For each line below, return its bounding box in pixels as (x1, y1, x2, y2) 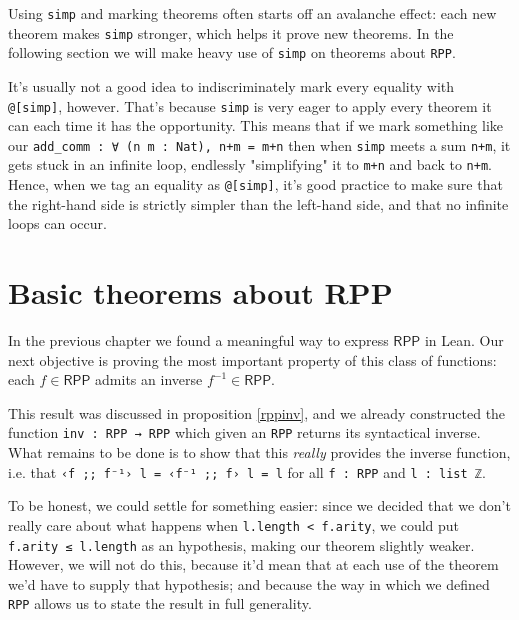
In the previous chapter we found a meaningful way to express (8, 330, 389, 351)
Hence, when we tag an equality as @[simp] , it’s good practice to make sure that (8, 174, 503, 195)
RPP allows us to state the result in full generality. (8, 593, 312, 614)
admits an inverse (95, 369, 203, 390)
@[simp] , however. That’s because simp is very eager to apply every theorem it (8, 95, 492, 116)
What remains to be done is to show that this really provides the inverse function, (8, 442, 511, 463)
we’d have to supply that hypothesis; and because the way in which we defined (8, 573, 490, 594)
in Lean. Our (424, 330, 504, 351)
